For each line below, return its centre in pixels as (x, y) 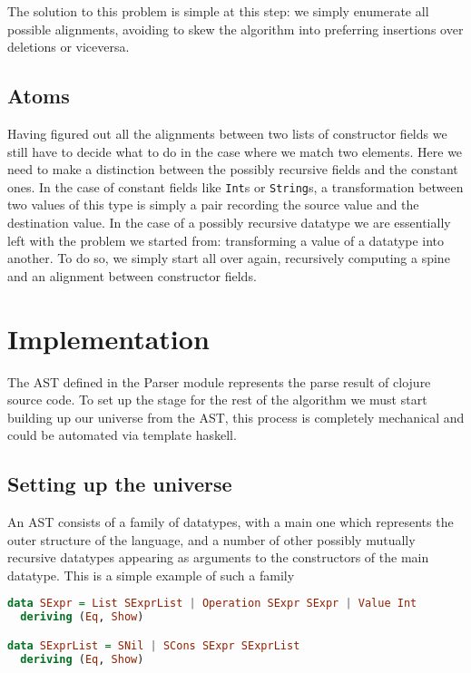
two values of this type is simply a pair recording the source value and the (213, 205)
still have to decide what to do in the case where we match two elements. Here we (235, 151)
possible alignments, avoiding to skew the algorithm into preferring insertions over (235, 29)
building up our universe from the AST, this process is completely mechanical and (236, 417)
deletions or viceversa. (69, 47)
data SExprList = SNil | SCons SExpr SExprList (154, 645)
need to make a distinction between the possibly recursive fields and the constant (233, 169)
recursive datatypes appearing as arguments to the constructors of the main (218, 557)
